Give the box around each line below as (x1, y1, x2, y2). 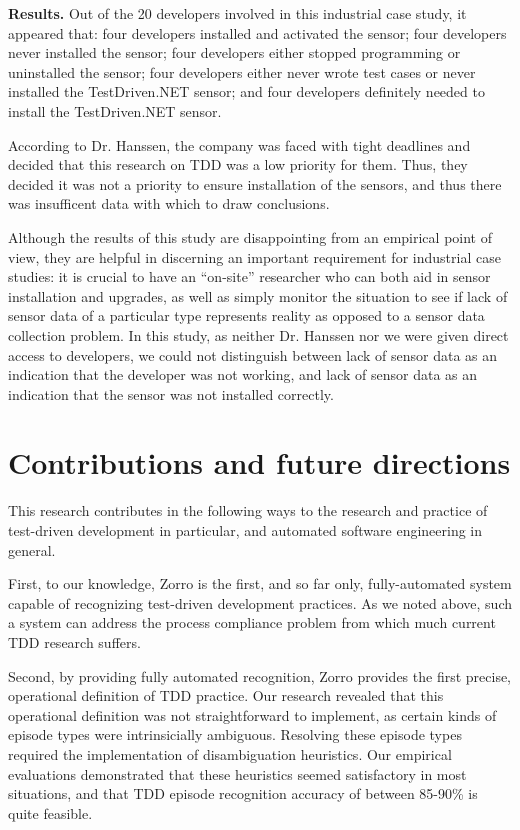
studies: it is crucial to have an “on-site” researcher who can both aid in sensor (8, 266, 491, 287)
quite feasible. (8, 802, 93, 823)
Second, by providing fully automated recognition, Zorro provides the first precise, (8, 665, 512, 686)
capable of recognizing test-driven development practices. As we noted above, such (8, 592, 512, 613)
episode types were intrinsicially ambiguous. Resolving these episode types (8, 724, 462, 745)
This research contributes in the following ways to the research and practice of (8, 500, 488, 521)
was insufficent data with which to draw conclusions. (8, 193, 330, 214)
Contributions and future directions (8, 442, 511, 483)
